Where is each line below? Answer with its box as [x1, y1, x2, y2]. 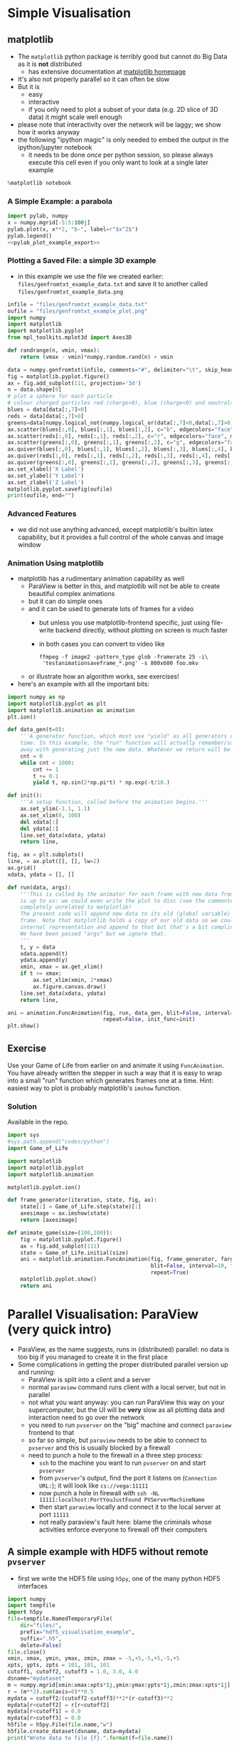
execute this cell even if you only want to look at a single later [28, 158, 208, 167]
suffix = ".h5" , [20, 1635, 62, 1642]
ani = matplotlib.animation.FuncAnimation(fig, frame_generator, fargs [20, 1255, 237, 1263]
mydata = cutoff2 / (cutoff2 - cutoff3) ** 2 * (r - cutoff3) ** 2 [7, 1695, 174, 1702]
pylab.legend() [7, 232, 53, 239]
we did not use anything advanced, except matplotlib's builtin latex [17, 525, 213, 533]
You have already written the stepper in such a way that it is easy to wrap [7, 1069, 223, 1077]
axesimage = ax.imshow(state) [20, 1210, 110, 1217]
